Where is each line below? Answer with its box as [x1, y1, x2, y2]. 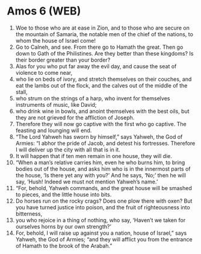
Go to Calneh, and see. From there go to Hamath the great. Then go [15, 43, 184, 51]
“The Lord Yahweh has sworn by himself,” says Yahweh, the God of [15, 133, 183, 140]
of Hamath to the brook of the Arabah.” [15, 242, 113, 249]
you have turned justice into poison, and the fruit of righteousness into [15, 203, 190, 211]
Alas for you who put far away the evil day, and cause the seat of [15, 62, 177, 70]
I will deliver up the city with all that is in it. [15, 146, 121, 153]
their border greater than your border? [15, 56, 111, 63]
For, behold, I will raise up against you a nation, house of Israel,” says [15, 229, 187, 237]
